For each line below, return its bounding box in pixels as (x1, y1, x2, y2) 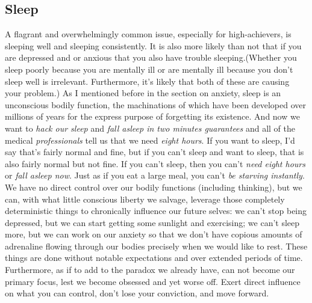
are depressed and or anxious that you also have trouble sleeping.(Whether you (5, 51, 297, 64)
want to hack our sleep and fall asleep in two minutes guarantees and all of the (5, 121, 296, 134)
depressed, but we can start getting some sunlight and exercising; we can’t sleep (5, 216, 300, 228)
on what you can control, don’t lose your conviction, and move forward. (5, 287, 269, 299)
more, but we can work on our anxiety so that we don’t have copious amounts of (5, 228, 302, 240)
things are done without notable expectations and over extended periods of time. (5, 251, 303, 264)
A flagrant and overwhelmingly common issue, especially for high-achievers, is (5, 28, 292, 40)
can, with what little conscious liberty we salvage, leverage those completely (5, 192, 285, 205)
